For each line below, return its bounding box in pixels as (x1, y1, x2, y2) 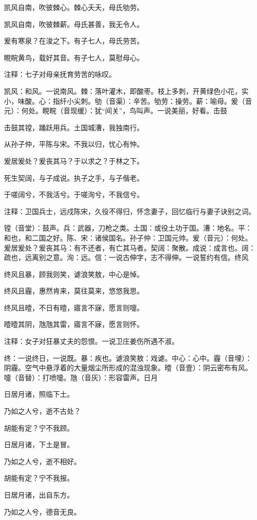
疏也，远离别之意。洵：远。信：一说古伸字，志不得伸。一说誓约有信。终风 (4, 252, 249, 262)
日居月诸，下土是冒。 (4, 439, 74, 450)
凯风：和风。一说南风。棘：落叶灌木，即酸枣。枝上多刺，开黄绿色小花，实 (4, 85, 249, 96)
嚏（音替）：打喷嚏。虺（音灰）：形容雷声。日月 (4, 372, 158, 382)
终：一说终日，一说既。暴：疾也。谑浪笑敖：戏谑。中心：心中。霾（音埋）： (4, 352, 252, 363)
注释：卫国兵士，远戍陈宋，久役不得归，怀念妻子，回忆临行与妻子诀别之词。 (4, 206, 256, 216)
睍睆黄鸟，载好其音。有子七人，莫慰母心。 (4, 52, 144, 62)
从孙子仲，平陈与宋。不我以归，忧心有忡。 (4, 139, 144, 149)
